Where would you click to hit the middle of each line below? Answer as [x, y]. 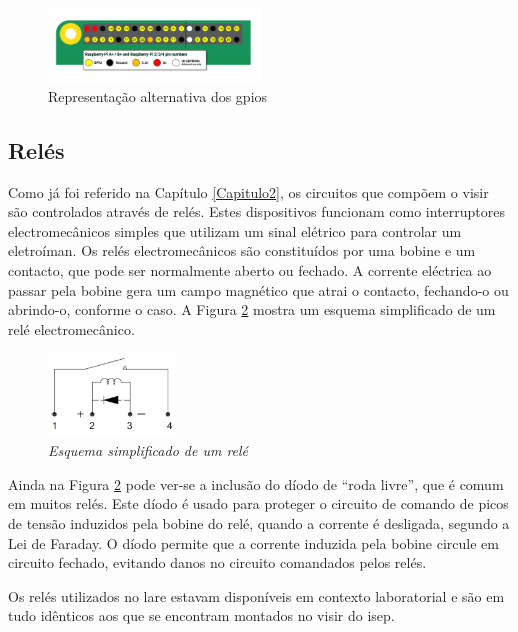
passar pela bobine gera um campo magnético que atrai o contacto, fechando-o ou [258, 289]
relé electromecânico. [71, 328]
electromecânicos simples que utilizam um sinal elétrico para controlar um [235, 230]
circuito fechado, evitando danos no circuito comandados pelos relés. [217, 562]
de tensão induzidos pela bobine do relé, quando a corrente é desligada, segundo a [259, 523]
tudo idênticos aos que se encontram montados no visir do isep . [201, 615]
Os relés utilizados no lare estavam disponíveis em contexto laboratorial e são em [256, 595]
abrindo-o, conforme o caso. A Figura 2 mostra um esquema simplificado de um [252, 309]
